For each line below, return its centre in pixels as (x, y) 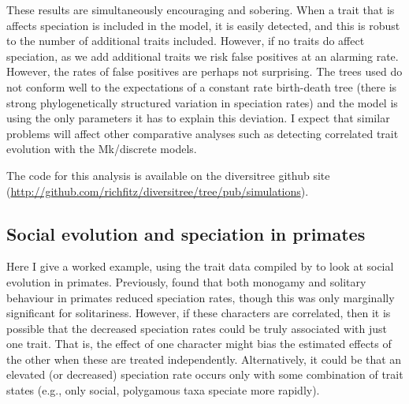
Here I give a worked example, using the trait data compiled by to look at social (200, 266)
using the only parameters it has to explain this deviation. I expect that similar (198, 118)
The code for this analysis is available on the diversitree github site (168, 175)
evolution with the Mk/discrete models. (102, 149)
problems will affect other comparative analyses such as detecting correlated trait (203, 133)
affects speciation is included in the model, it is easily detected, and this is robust (203, 25)
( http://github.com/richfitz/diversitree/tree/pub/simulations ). (158, 191)
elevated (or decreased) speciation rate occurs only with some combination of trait (205, 374)
